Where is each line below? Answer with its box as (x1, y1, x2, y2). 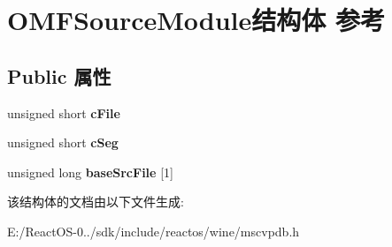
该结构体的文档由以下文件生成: (7, 192, 184, 211)
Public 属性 (7, 62, 111, 89)
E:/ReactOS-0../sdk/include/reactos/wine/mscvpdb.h (7, 221, 300, 240)
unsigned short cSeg (7, 133, 119, 152)
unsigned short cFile (7, 103, 120, 122)
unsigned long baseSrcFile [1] (7, 162, 173, 181)
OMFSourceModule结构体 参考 (7, 2, 386, 38)
